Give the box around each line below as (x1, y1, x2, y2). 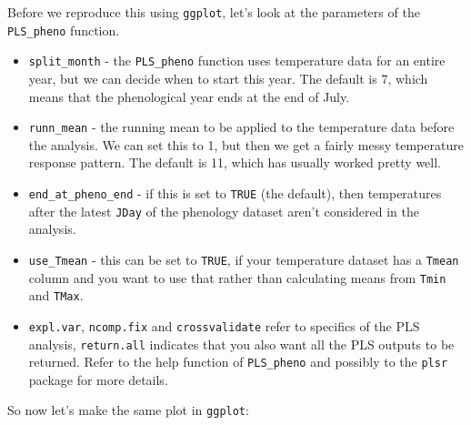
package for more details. (28, 369, 168, 389)
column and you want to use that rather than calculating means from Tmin (28, 268, 446, 287)
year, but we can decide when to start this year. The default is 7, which (28, 68, 428, 87)
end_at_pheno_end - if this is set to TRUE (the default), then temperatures (28, 184, 442, 202)
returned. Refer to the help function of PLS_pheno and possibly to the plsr (28, 352, 448, 371)
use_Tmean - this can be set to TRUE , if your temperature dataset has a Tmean (28, 249, 459, 268)
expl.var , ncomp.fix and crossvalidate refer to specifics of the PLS (28, 316, 420, 335)
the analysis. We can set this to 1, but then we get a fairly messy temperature (28, 135, 464, 154)
